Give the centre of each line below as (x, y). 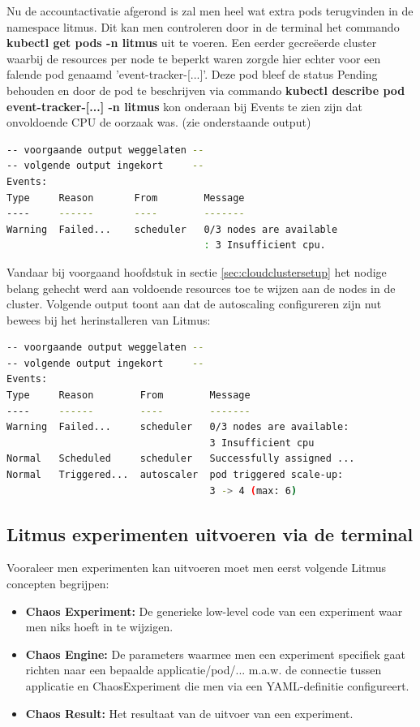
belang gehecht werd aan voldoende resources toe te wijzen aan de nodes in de (201, 288)
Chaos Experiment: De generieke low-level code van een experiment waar (214, 611)
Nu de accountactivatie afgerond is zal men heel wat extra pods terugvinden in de (210, 11)
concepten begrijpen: (58, 584)
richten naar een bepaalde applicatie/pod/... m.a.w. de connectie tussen (204, 670)
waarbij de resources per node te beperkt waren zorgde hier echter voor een (194, 58)
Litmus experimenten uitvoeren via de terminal (210, 533)
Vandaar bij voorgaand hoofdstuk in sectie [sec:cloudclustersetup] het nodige (197, 271)
